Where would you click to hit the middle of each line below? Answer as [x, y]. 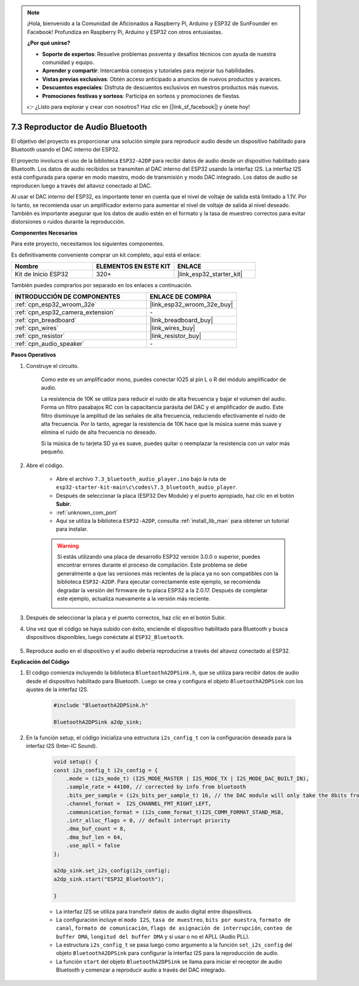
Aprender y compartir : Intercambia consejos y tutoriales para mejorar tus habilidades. [149, 71]
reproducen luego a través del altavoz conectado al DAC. [81, 185]
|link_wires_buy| [173, 328]
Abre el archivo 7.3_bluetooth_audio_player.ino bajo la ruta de [141, 479]
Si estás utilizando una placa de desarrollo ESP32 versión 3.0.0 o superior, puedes [159, 557]
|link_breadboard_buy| [182, 320]
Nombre [27, 266]
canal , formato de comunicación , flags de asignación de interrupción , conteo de [174, 928]
